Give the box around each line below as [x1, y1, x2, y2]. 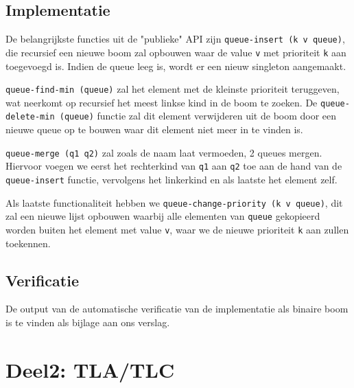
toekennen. [5, 236, 51, 250]
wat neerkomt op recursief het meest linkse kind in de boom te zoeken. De [5, 95, 318, 109]
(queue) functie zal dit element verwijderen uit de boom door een [59, 109, 337, 123]
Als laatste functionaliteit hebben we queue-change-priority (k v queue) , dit [5, 195, 343, 209]
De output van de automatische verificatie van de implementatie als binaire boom [5, 301, 349, 316]
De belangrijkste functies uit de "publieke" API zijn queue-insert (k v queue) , [5, 32, 345, 46]
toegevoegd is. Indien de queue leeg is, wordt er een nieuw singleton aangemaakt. [5, 58, 346, 73]
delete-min [5, 112, 55, 122]
